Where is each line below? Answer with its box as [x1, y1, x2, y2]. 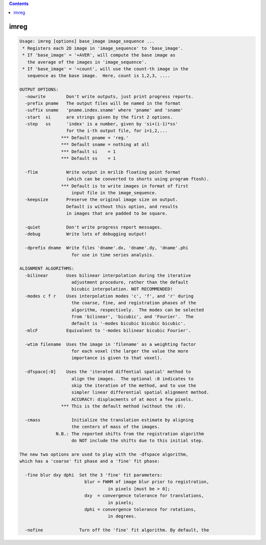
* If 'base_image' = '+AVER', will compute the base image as [22, 52, 176, 58]
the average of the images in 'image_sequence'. [27, 59, 147, 65]
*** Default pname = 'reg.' [61, 135, 129, 140]
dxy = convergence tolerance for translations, [84, 493, 204, 499]
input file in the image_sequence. [71, 190, 158, 195]
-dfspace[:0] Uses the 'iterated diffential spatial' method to [25, 369, 191, 375]
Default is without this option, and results [66, 204, 178, 209]
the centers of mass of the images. [71, 424, 160, 430]
